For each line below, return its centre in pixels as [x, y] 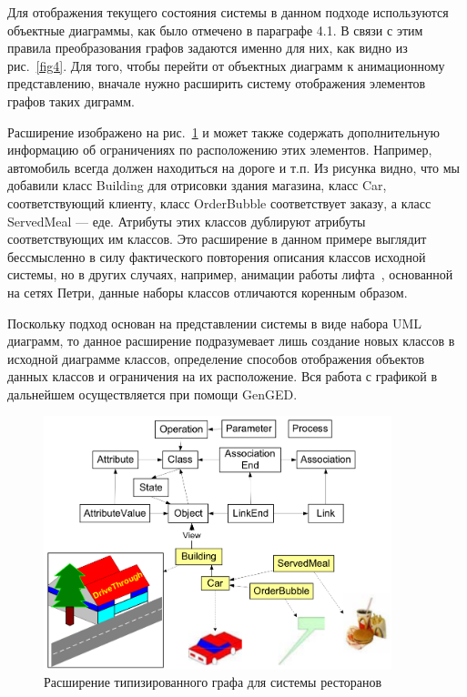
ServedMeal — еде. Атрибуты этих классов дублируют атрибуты [187, 221]
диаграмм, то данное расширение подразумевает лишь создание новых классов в [231, 341]
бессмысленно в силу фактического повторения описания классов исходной [217, 256]
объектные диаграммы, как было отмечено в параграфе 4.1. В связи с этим [215, 30]
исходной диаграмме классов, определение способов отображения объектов [216, 358]
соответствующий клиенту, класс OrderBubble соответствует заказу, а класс [219, 202]
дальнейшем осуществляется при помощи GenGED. [152, 394]
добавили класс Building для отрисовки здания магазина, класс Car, [197, 185]
